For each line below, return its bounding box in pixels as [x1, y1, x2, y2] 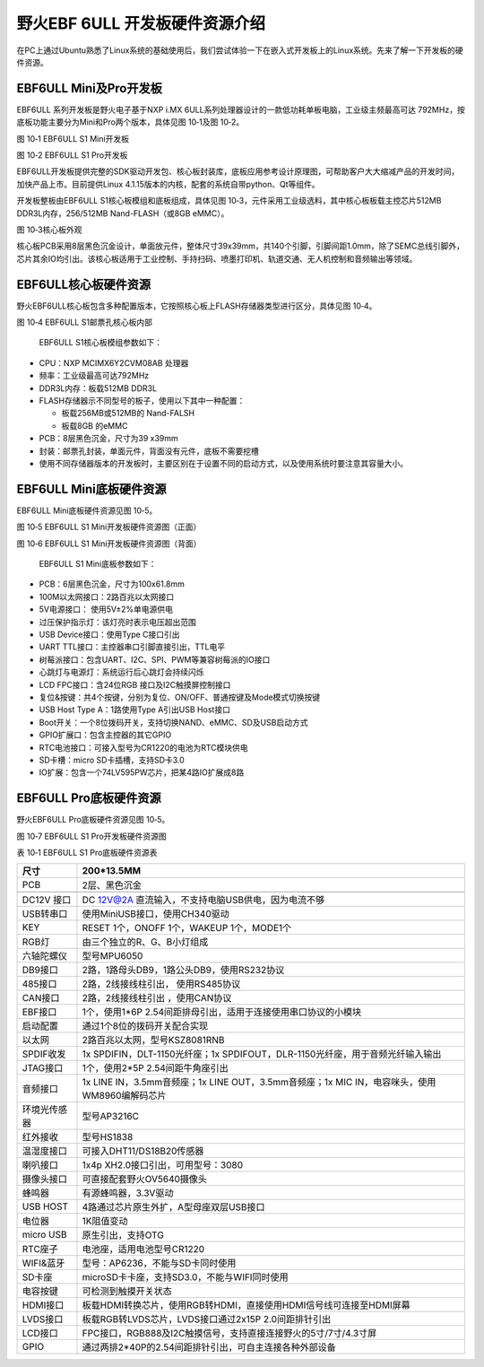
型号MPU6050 [82, 950, 143, 962]
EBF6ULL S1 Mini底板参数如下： [39, 559, 157, 570]
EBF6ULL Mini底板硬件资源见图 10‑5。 [16, 505, 158, 516]
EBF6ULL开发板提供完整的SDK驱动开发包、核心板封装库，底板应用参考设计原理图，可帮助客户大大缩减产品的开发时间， [16, 166, 460, 177]
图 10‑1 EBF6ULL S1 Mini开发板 [16, 133, 130, 144]
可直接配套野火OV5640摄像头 [82, 1173, 208, 1186]
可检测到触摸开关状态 [82, 1285, 172, 1298]
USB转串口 [22, 908, 68, 920]
